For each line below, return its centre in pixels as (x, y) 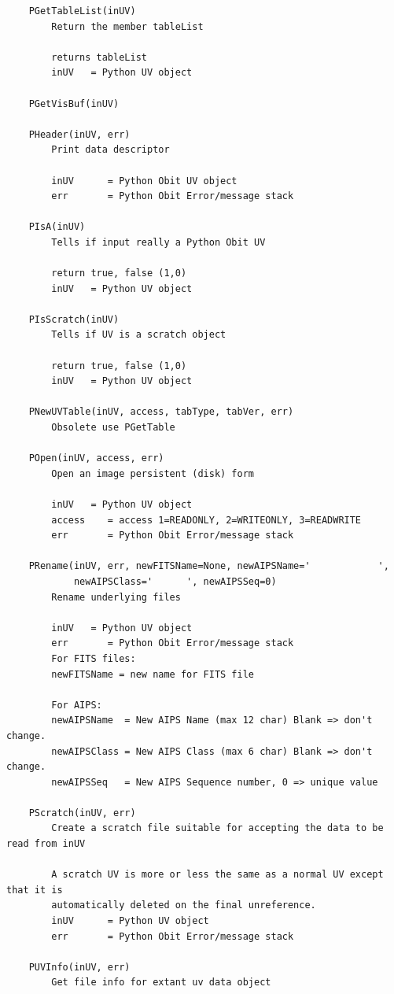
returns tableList (99, 57)
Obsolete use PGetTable (113, 428)
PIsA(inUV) (57, 227)
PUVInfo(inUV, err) (79, 967)
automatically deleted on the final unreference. (184, 905)
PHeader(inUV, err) (79, 134)
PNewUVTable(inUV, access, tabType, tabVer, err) (161, 412)
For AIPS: (77, 705)
